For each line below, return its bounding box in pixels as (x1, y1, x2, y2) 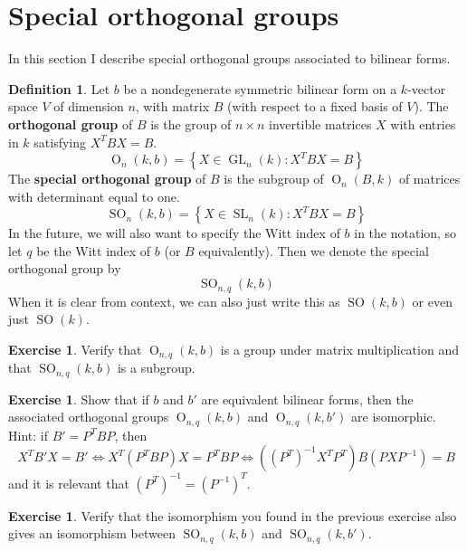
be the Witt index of (36, 241, 151, 260)
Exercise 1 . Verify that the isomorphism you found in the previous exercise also (8, 506, 457, 525)
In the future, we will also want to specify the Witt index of (8, 223, 340, 242)
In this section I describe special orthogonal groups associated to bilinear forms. (8, 49, 451, 68)
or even (412, 291, 453, 310)
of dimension (53, 97, 124, 116)
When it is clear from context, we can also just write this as (8, 291, 340, 310)
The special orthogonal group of (8, 169, 206, 188)
